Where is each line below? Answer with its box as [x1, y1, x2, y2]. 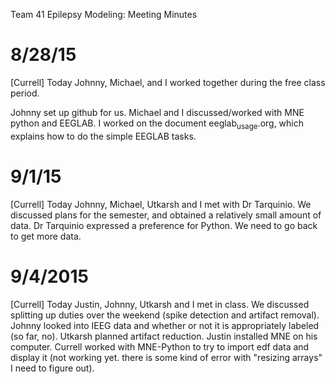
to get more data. [10, 230, 82, 242]
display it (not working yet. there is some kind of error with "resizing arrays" [10, 351, 323, 363]
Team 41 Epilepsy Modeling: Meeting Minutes [10, 9, 198, 20]
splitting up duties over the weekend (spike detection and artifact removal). [10, 309, 320, 321]
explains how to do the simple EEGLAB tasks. [10, 130, 197, 142]
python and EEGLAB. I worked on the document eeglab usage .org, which [10, 117, 305, 131]
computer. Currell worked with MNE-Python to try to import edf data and [10, 340, 310, 353]
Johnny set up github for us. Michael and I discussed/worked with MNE [10, 106, 305, 118]
